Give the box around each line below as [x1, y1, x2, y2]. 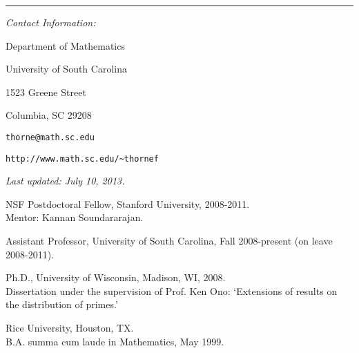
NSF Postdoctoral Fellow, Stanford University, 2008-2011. [6, 196, 250, 211]
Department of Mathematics [6, 38, 125, 53]
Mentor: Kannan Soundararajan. [6, 210, 144, 225]
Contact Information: [6, 15, 96, 29]
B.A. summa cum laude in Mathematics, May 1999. [6, 334, 224, 348]
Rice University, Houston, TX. [6, 321, 134, 335]
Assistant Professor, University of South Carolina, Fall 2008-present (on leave [6, 233, 333, 248]
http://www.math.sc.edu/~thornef [6, 153, 159, 164]
